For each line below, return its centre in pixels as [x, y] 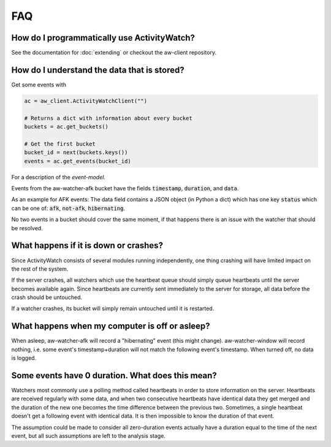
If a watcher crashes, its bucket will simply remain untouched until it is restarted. [113, 309]
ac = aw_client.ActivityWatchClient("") [86, 101]
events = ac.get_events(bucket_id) [78, 161]
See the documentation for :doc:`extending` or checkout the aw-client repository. [114, 53]
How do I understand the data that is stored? [98, 70]
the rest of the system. [40, 269]
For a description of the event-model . [58, 177]
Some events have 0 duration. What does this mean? [114, 375]
